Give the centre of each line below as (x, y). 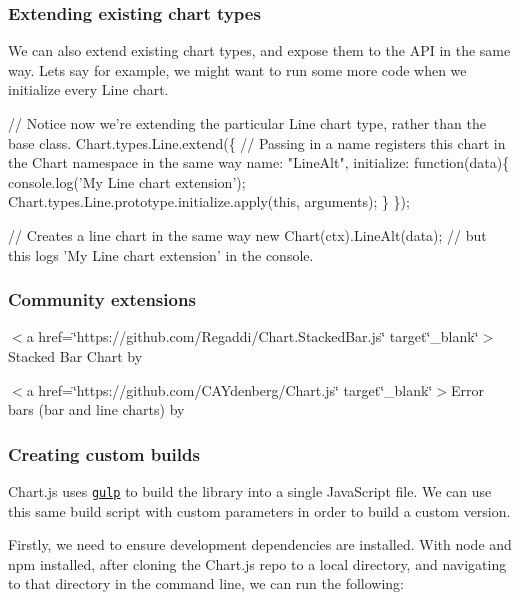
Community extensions (102, 299)
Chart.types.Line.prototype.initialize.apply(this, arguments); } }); (209, 201)
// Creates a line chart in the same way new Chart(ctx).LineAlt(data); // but (247, 234)
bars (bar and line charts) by (96, 409)
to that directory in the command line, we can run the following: (206, 583)
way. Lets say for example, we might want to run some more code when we (237, 69)
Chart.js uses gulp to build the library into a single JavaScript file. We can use (250, 490)
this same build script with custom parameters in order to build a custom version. (259, 510)
